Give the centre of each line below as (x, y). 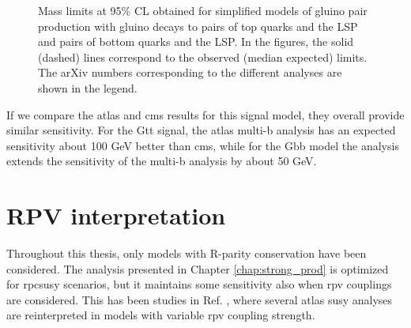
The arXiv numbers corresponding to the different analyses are (190, 72)
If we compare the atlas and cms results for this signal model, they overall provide (205, 114)
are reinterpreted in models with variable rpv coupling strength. (161, 315)
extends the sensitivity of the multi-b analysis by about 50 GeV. (162, 161)
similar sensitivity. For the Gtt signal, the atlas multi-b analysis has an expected (201, 130)
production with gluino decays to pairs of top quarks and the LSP (198, 26)
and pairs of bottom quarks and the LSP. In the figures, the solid (196, 41)
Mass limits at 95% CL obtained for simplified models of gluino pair (203, 10)
